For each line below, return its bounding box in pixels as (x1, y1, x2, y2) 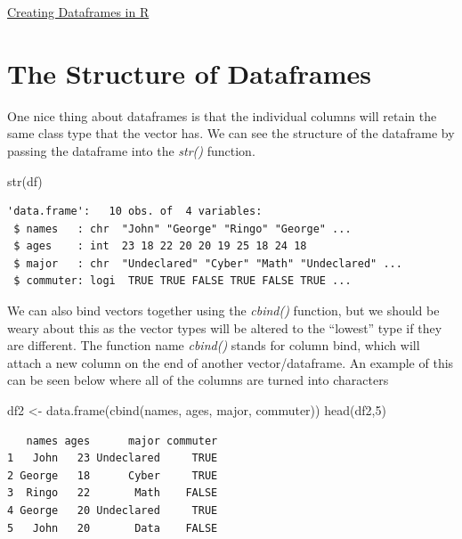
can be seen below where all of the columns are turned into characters (7, 371, 389, 389)
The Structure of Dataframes (7, 54, 372, 91)
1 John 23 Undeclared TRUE (7, 452, 218, 465)
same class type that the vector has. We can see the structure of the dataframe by (7, 124, 455, 143)
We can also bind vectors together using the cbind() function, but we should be (7, 301, 440, 320)
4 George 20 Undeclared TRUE (7, 504, 218, 517)
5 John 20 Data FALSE (7, 521, 218, 535)
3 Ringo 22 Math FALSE (7, 486, 218, 500)
